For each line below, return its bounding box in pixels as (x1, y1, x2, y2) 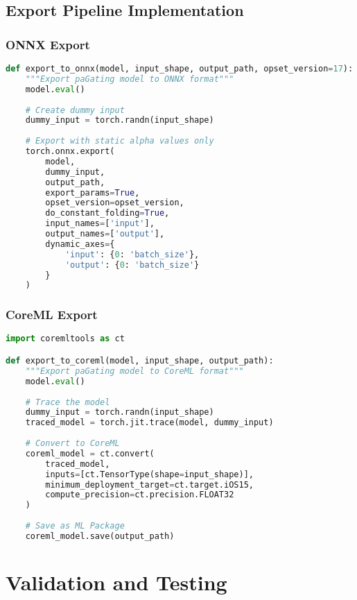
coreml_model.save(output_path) (25, 531, 175, 541)
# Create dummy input (25, 105, 125, 115)
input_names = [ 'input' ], (45, 218, 155, 229)
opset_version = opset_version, (45, 198, 184, 208)
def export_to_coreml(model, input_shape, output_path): (6, 356, 274, 366)
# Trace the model (25, 397, 110, 407)
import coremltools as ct (6, 334, 125, 344)
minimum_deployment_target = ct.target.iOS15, (45, 479, 254, 490)
